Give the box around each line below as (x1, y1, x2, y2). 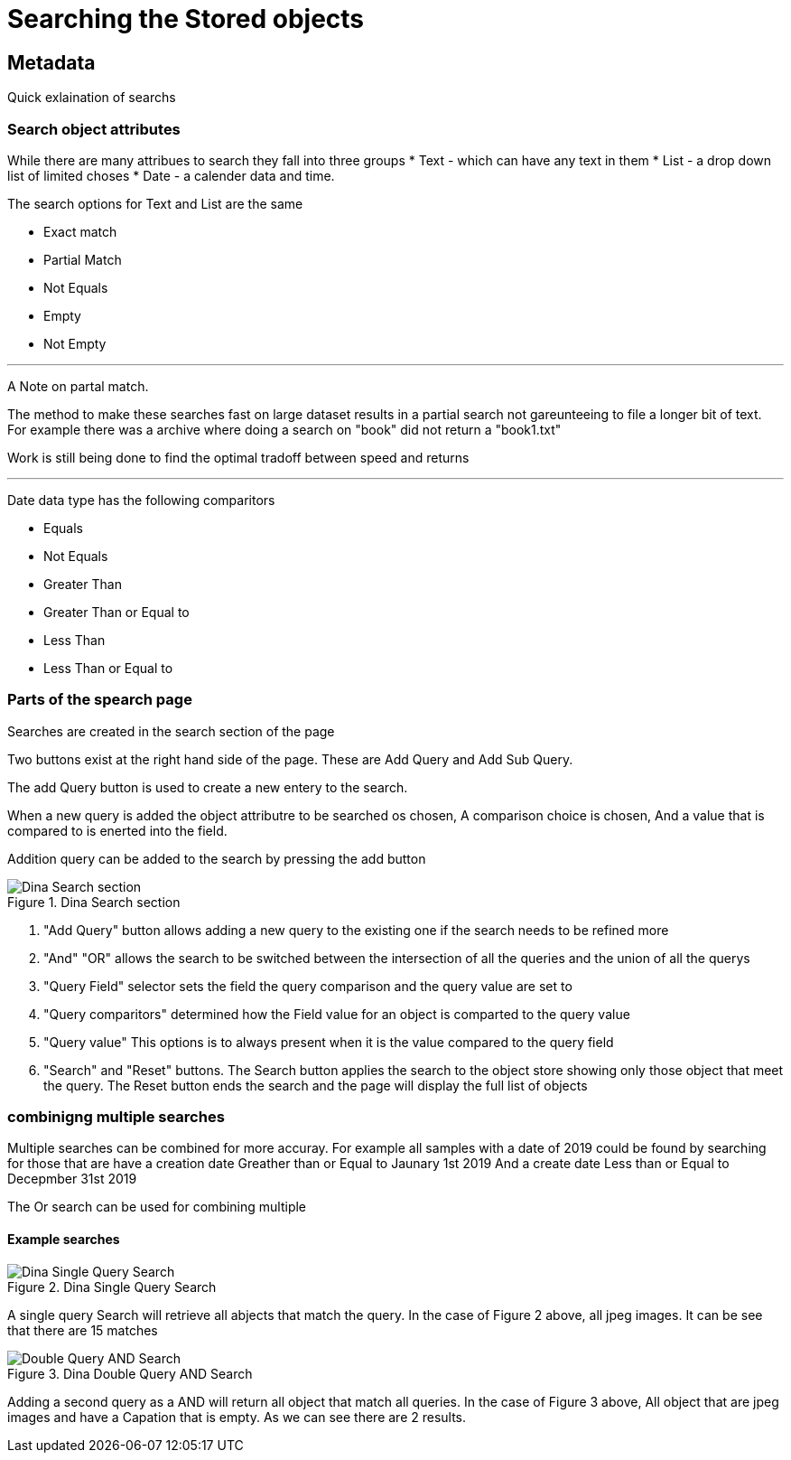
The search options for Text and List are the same (7, 195, 303, 211)
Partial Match (43, 251, 122, 267)
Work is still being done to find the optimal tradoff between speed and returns (7, 449, 470, 465)
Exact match (43, 223, 117, 239)
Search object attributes (7, 119, 181, 138)
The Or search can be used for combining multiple (7, 1199, 307, 1215)
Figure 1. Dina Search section (7, 894, 181, 910)
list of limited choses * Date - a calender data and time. (7, 167, 335, 183)
